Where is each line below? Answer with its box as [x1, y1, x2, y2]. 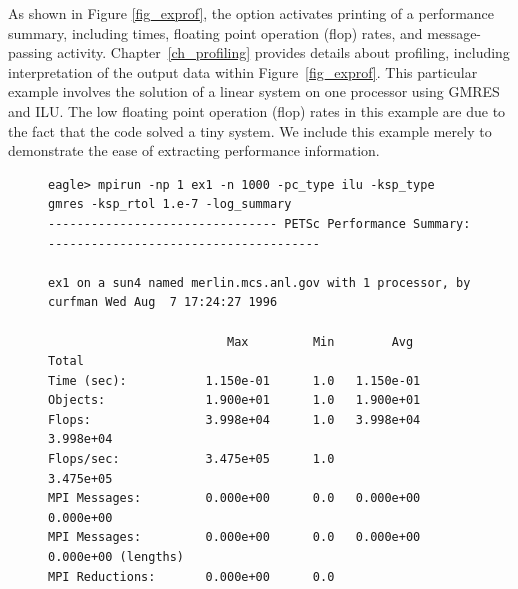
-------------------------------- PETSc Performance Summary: [48, 216, 471, 231]
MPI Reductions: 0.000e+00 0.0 [48, 569, 335, 584]
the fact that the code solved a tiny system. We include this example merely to [8, 120, 492, 141]
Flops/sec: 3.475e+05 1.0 [48, 452, 335, 467]
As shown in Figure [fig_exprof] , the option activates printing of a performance [8, 3, 495, 23]
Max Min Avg [226, 334, 414, 349]
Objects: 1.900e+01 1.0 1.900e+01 [48, 393, 421, 408]
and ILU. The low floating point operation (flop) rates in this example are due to [8, 100, 506, 121]
